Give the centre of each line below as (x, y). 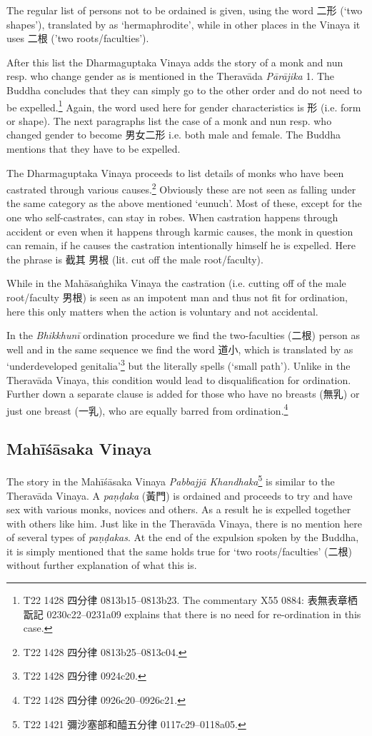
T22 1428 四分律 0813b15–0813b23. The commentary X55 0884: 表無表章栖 (190, 600)
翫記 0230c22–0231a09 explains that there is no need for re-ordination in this (192, 614)
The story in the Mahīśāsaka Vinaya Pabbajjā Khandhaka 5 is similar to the (171, 480)
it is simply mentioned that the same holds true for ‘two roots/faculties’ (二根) (179, 551)
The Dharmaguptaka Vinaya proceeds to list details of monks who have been (175, 172)
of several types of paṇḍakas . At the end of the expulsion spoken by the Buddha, (183, 537)
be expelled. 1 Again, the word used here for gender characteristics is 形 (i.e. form (184, 106)
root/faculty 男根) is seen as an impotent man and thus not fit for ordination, (177, 297)
